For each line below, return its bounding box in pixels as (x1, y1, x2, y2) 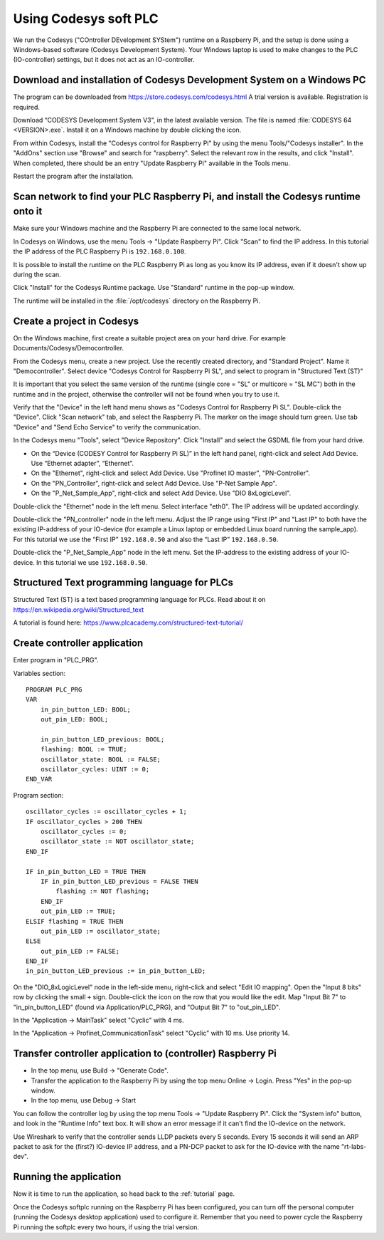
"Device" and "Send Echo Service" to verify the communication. (13, 422, 201, 431)
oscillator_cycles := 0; (40, 827, 127, 835)
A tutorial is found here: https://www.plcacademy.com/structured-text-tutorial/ (13, 618, 243, 627)
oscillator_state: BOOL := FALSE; (40, 755, 161, 764)
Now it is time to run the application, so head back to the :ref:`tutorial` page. (13, 1189, 235, 1198)
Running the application (13, 1171, 122, 1183)
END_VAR (26, 775, 53, 783)
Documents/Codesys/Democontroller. (13, 344, 124, 353)
